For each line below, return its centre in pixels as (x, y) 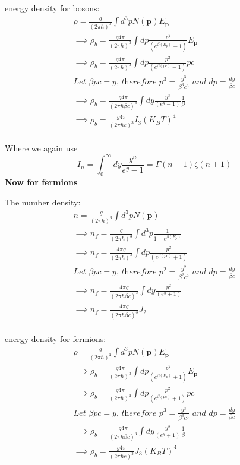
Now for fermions (41, 182)
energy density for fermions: (56, 339)
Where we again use (41, 148)
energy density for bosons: (52, 8)
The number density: (43, 202)
